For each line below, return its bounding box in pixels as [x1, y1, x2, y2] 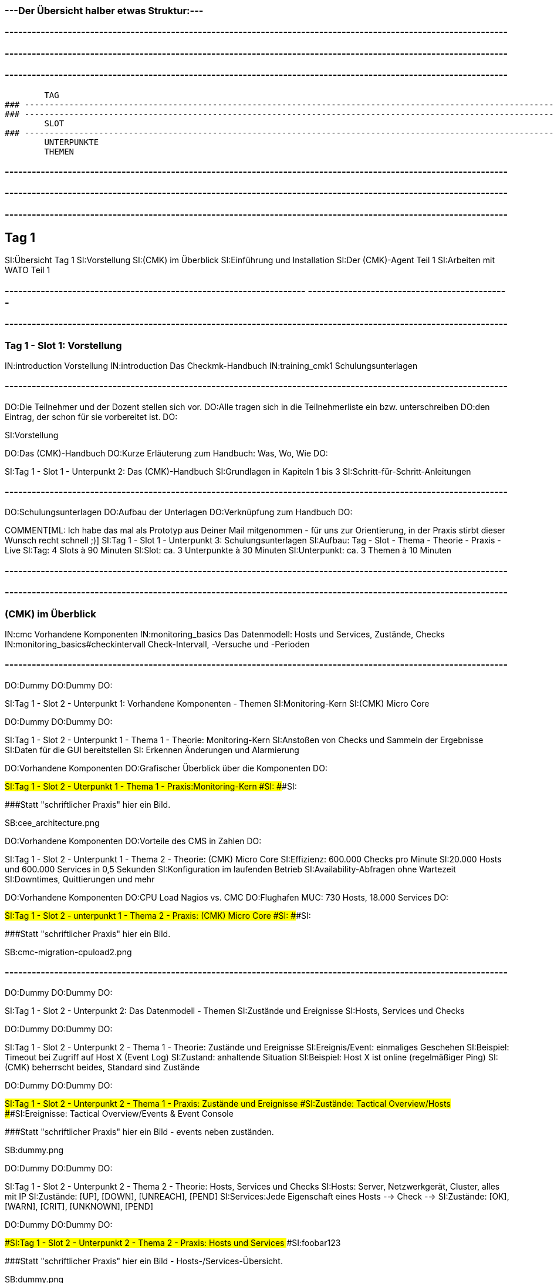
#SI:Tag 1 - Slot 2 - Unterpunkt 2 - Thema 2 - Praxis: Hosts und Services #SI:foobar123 [5, 1238, 341, 1248]
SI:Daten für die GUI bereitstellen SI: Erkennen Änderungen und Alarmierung [5, 744, 299, 755]
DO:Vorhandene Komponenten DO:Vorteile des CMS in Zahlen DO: [5, 835, 262, 846]
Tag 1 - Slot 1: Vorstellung [5, 339, 122, 351]
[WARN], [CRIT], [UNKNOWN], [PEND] [5, 1201, 153, 1212]
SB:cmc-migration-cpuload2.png [5, 946, 132, 957]
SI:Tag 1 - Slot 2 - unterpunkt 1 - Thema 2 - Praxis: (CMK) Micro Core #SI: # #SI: [5, 910, 311, 921]
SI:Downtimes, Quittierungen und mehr [5, 874, 155, 884]
